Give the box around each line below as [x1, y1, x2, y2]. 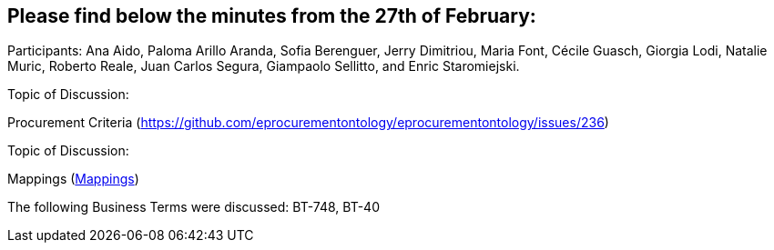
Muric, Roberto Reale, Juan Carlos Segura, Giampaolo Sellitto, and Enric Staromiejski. [7, 58, 520, 75]
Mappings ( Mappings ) [7, 171, 139, 187]
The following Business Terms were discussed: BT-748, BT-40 [7, 199, 380, 215]
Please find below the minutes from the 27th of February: [7, 5, 536, 27]
